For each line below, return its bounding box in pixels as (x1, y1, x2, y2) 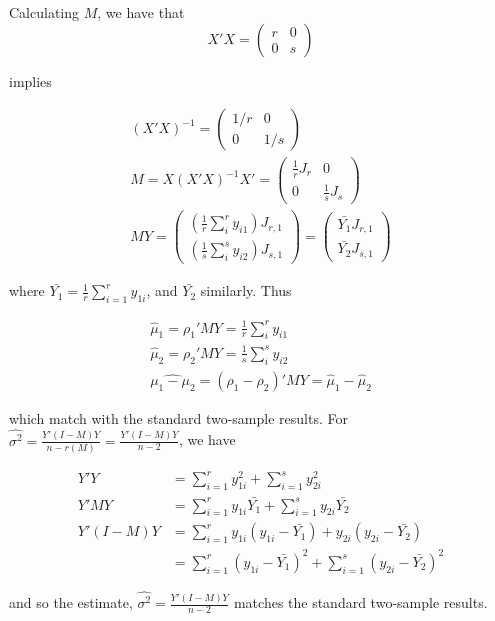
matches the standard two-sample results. (233, 592, 488, 613)
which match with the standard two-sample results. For (9, 407, 348, 428)
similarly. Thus (200, 280, 292, 301)
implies (9, 70, 52, 91)
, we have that (97, 2, 185, 22)
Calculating (9, 2, 80, 22)
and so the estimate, (9, 592, 133, 613)
